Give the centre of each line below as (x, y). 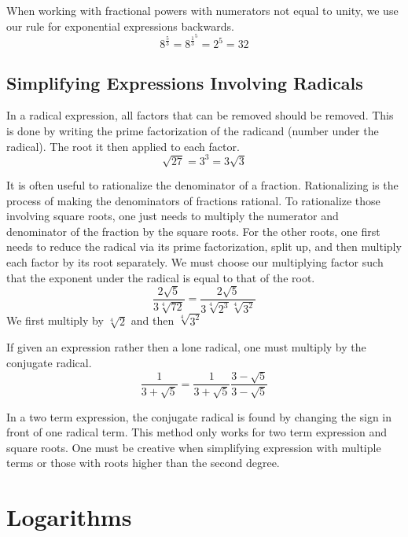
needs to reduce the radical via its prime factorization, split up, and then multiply (204, 246)
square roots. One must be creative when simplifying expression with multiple (194, 447)
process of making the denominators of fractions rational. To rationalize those (193, 200)
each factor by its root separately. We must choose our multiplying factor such (195, 261)
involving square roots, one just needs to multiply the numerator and (173, 216)
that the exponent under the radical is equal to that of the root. (161, 277)
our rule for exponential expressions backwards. (120, 26)
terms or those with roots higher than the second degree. (143, 463)
